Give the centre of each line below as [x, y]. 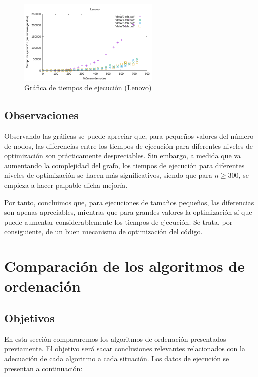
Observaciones [41, 115]
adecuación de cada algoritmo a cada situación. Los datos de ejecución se [117, 358]
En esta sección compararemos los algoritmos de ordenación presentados [115, 339]
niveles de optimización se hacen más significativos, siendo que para [108, 175]
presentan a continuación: [44, 368]
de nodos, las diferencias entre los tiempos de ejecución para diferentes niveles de [128, 146]
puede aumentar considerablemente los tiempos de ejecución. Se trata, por [118, 221]
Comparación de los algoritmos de [124, 266]
